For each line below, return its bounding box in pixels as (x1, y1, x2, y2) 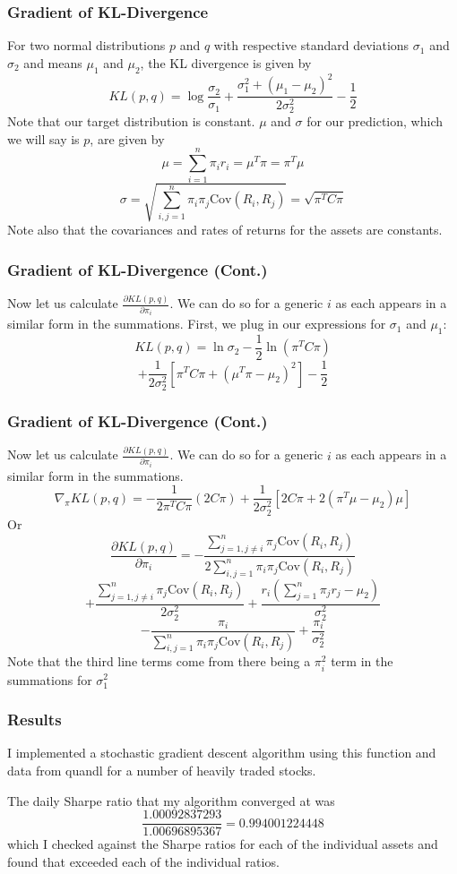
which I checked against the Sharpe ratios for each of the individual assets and (7, 835, 438, 853)
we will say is (7, 129, 80, 148)
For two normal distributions (7, 36, 166, 55)
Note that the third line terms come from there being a (7, 652, 311, 671)
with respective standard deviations (213, 36, 410, 55)
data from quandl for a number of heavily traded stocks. (7, 760, 316, 779)
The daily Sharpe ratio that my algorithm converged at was (7, 791, 335, 810)
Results (7, 708, 62, 731)
